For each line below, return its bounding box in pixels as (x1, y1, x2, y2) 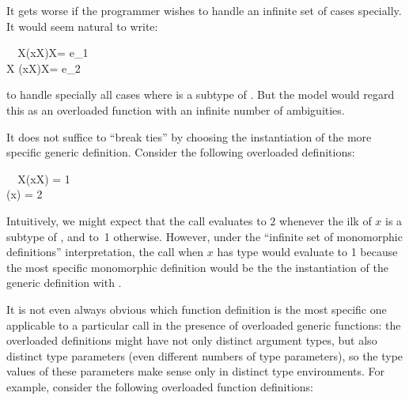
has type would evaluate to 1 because (217, 243, 398, 260)
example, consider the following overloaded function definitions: (6, 379, 313, 394)
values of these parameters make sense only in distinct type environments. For (6, 363, 385, 379)
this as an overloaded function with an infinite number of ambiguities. (6, 102, 345, 119)
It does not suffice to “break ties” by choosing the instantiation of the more (6, 128, 372, 145)
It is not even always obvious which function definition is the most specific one (6, 301, 387, 318)
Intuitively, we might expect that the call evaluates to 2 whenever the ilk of (6, 213, 372, 229)
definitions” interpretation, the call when (6, 243, 204, 260)
